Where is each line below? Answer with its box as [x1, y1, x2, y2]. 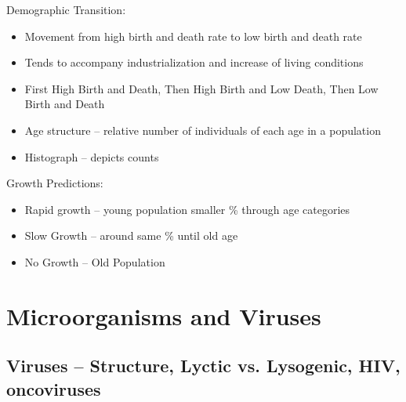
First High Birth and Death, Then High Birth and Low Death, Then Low [24, 80, 379, 96]
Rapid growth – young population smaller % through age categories [24, 201, 350, 217]
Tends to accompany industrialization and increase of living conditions [24, 54, 364, 71]
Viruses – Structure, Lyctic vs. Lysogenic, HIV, [6, 353, 401, 378]
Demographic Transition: [6, 2, 126, 17]
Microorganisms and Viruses [6, 299, 321, 331]
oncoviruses [6, 376, 101, 400]
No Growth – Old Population [24, 253, 165, 270]
